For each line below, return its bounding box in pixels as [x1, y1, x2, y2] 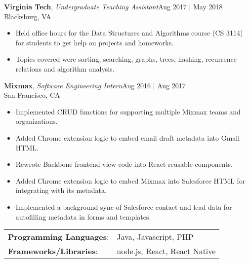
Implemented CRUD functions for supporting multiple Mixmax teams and [15, 106, 241, 116]
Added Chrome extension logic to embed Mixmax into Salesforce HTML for [15, 175, 246, 186]
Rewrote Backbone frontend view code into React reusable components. [15, 159, 233, 169]
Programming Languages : [8, 231, 109, 243]
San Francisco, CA [4, 90, 60, 100]
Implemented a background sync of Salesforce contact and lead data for [15, 201, 232, 212]
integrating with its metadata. [15, 185, 107, 195]
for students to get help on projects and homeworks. [15, 37, 174, 47]
